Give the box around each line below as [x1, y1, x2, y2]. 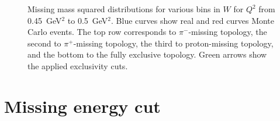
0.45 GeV [27, 14, 62, 26]
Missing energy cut [4, 94, 161, 118]
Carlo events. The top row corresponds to [27, 26, 177, 38]
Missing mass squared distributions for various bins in [27, 3, 220, 15]
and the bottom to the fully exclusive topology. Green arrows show [27, 48, 267, 61]
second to [27, 37, 61, 49]
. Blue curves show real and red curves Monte [111, 14, 275, 26]
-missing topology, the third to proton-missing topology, [73, 37, 274, 49]
